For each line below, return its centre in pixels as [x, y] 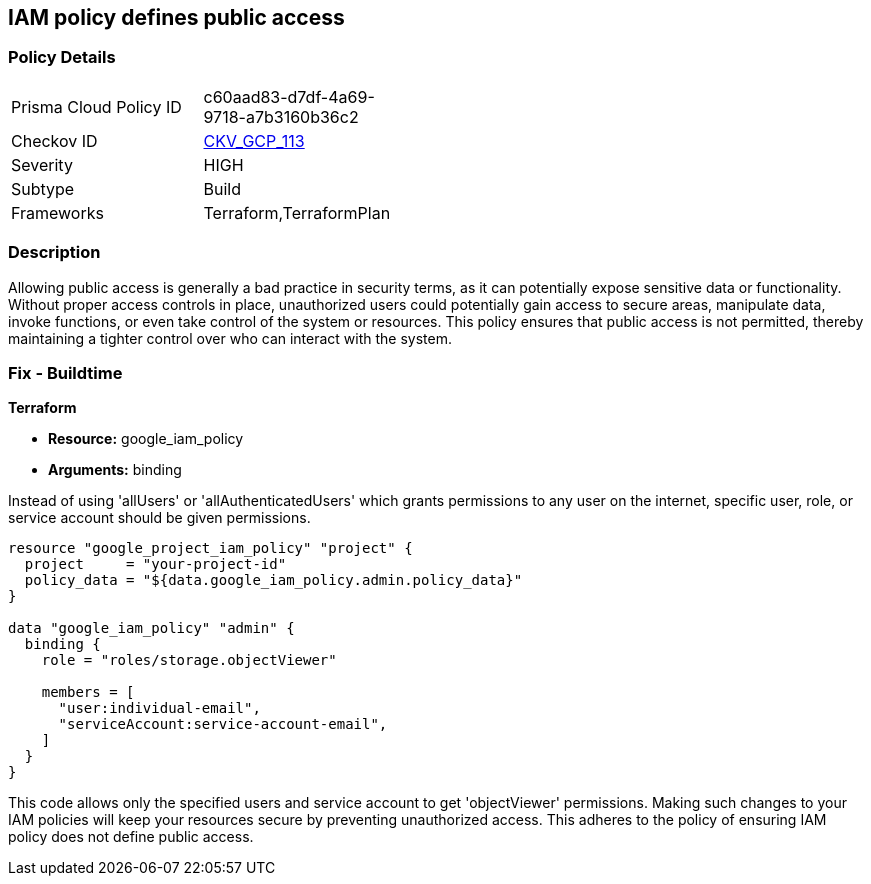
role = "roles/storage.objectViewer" [189, 660]
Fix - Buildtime [65, 372]
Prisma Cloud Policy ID [96, 106]
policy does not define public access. [131, 837]
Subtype [43, 188]
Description [54, 252]
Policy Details [62, 57]
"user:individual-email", [159, 708]
